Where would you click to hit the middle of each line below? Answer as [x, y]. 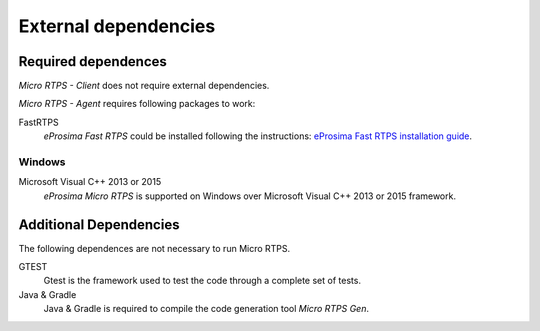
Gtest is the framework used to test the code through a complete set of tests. [202, 281]
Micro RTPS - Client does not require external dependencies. [144, 86]
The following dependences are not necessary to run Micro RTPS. [154, 248]
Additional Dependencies [99, 224]
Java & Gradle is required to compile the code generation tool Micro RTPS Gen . [206, 309]
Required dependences [92, 61]
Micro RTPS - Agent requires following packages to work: [137, 104]
